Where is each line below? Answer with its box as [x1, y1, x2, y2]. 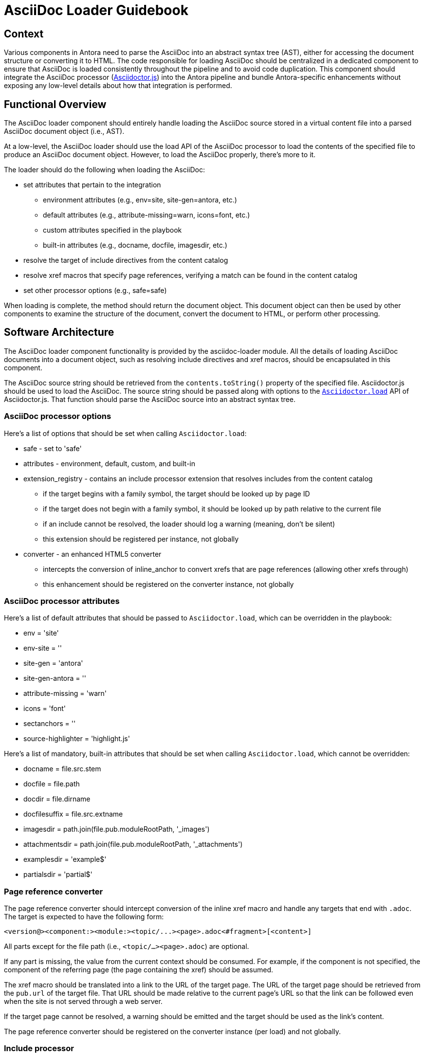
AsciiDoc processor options [4, 411, 111, 421]
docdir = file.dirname [23, 795, 91, 803]
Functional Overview [4, 98, 107, 110]
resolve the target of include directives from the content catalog [23, 256, 228, 265]
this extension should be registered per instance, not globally [43, 534, 239, 543]
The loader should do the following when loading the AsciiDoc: [4, 165, 205, 174]
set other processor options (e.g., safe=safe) [23, 286, 167, 295]
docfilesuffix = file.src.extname [23, 810, 123, 819]
